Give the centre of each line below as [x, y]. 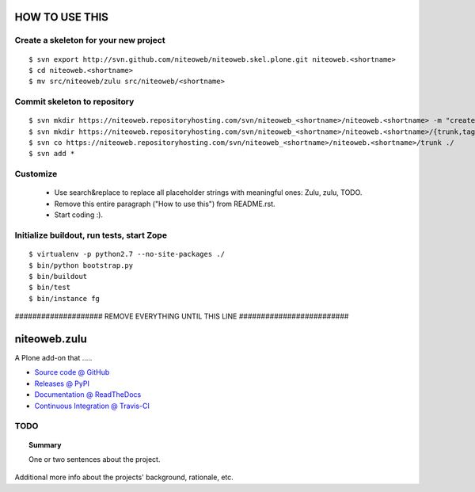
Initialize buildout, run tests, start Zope [91, 235]
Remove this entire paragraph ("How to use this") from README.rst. [165, 204]
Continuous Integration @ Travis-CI [92, 406]
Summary [45, 444]
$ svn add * [52, 154]
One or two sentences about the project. [95, 459]
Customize [36, 174]
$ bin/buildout [58, 276]
